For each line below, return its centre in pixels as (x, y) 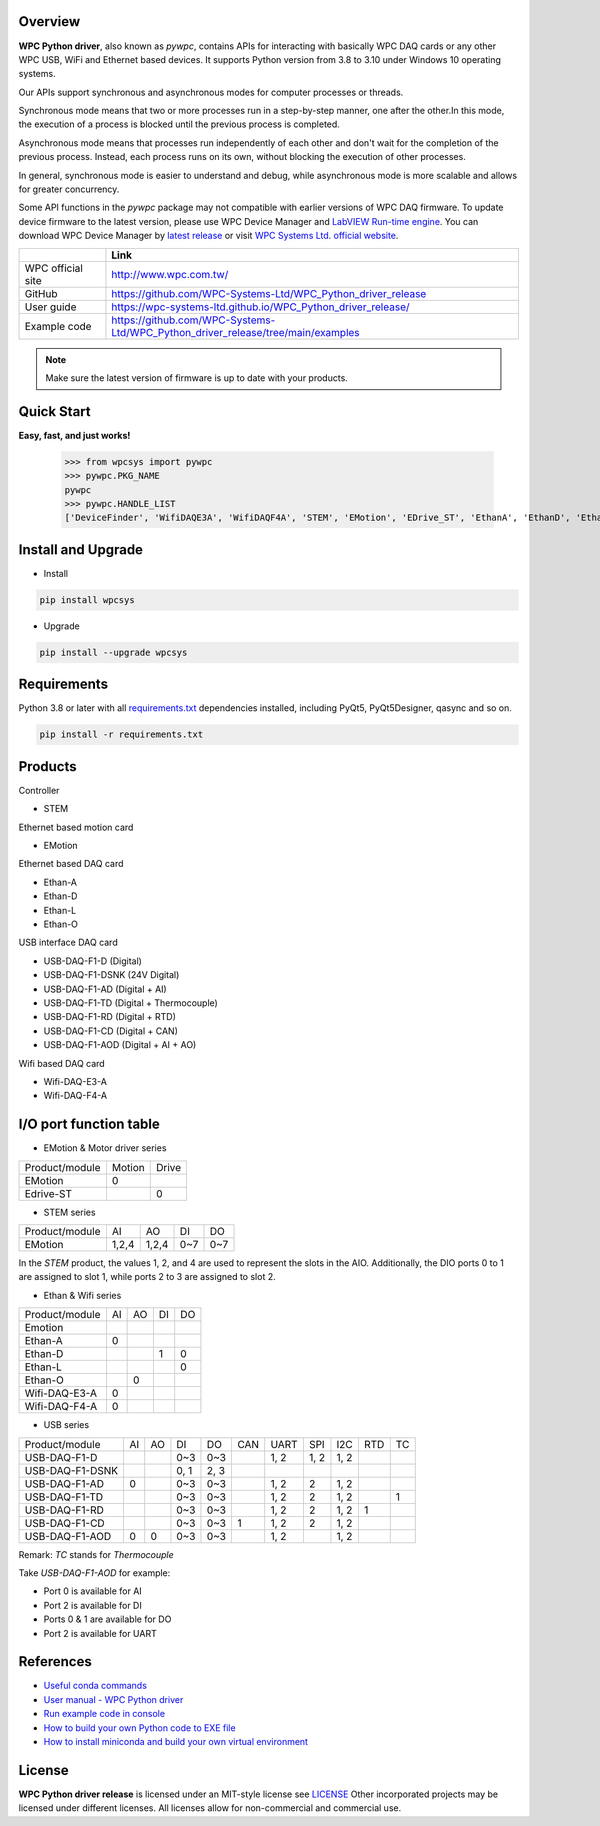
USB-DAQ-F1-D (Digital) (92, 961)
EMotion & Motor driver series (105, 1148)
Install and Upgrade (81, 549)
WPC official (54, 268)
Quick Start (54, 411)
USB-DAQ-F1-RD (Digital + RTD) (110, 1017)
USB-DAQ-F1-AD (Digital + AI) (105, 989)
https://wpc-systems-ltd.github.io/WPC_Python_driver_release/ (260, 307)
